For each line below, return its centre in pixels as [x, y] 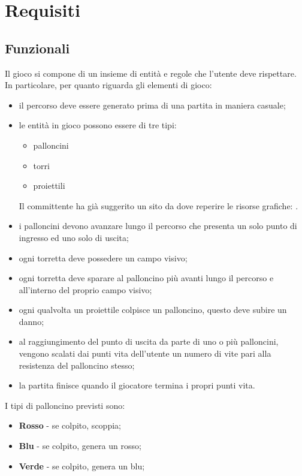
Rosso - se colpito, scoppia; [70, 425]
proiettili [49, 186]
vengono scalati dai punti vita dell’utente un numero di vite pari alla [145, 353]
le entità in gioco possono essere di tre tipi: [98, 125]
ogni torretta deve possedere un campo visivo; [103, 257]
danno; [31, 321]
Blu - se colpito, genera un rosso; [80, 446]
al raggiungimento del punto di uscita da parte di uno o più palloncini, [149, 341]
